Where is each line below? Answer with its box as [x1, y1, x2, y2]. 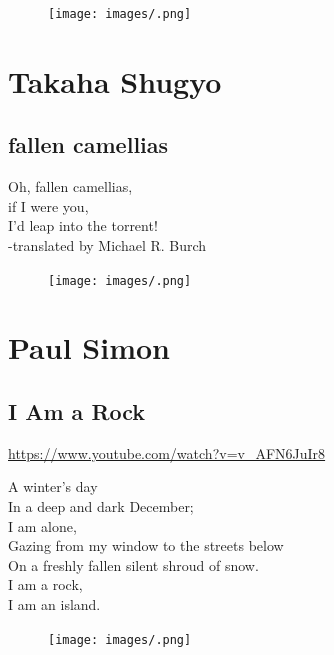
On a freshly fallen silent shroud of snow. [8, 554, 259, 575]
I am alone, [8, 515, 77, 536]
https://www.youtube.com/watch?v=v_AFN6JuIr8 [8, 442, 326, 463]
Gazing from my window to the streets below [8, 535, 284, 556]
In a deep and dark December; [8, 496, 194, 517]
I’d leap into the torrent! [8, 215, 158, 236]
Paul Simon [8, 327, 170, 368]
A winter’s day [8, 476, 98, 497]
